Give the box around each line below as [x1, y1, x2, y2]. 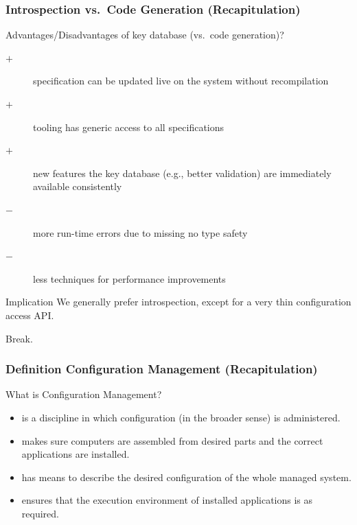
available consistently [33, 179, 122, 194]
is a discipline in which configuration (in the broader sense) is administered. [21, 410, 341, 424]
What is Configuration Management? [5, 387, 162, 401]
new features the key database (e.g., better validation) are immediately [33, 165, 332, 180]
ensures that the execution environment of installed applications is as [21, 493, 313, 507]
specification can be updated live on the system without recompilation [33, 73, 329, 88]
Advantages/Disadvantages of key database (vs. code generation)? [5, 27, 284, 42]
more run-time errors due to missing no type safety [33, 225, 248, 240]
